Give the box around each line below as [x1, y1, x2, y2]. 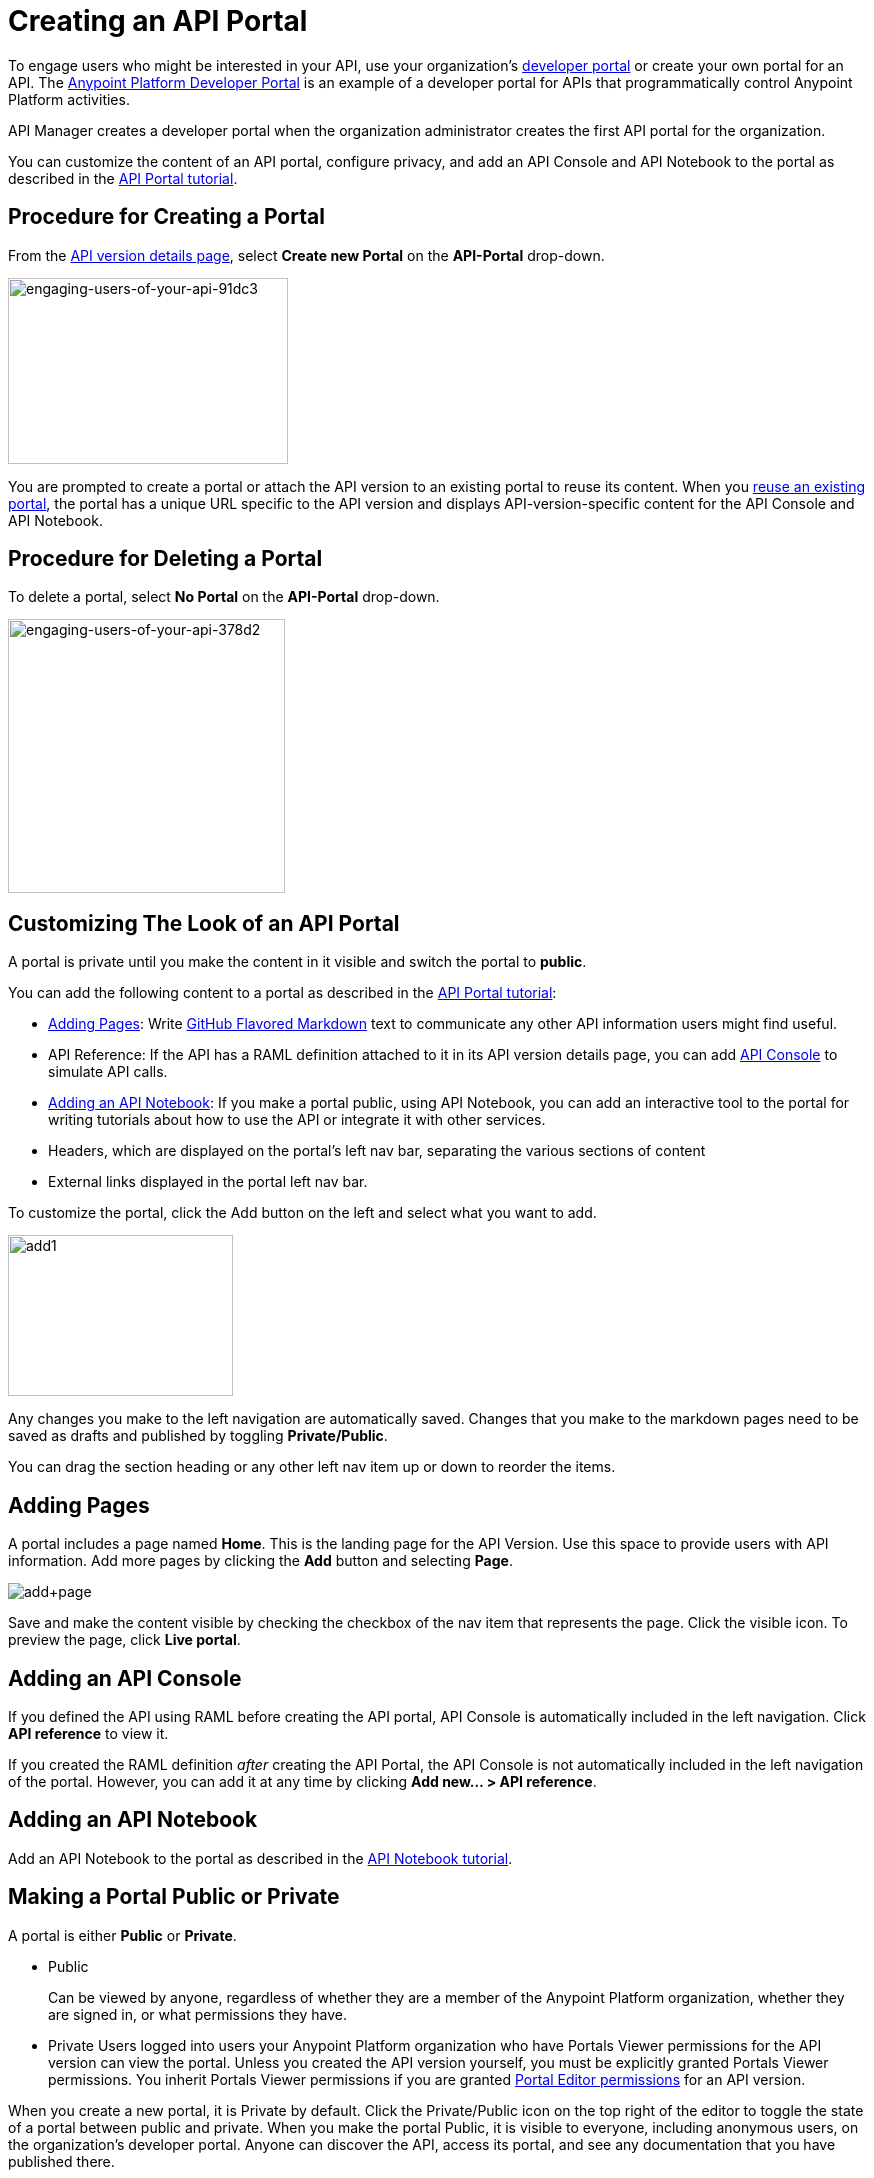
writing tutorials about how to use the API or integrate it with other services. [48, 1111, 546, 1129]
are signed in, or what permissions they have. [48, 2005, 347, 2023]
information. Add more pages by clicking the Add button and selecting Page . [8, 1552, 513, 1570]
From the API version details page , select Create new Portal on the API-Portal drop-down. [8, 246, 605, 264]
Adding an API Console [8, 1665, 242, 1691]
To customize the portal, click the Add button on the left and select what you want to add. [8, 1204, 597, 1222]
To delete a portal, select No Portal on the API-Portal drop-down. [8, 588, 440, 606]
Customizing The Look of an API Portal [8, 910, 400, 936]
